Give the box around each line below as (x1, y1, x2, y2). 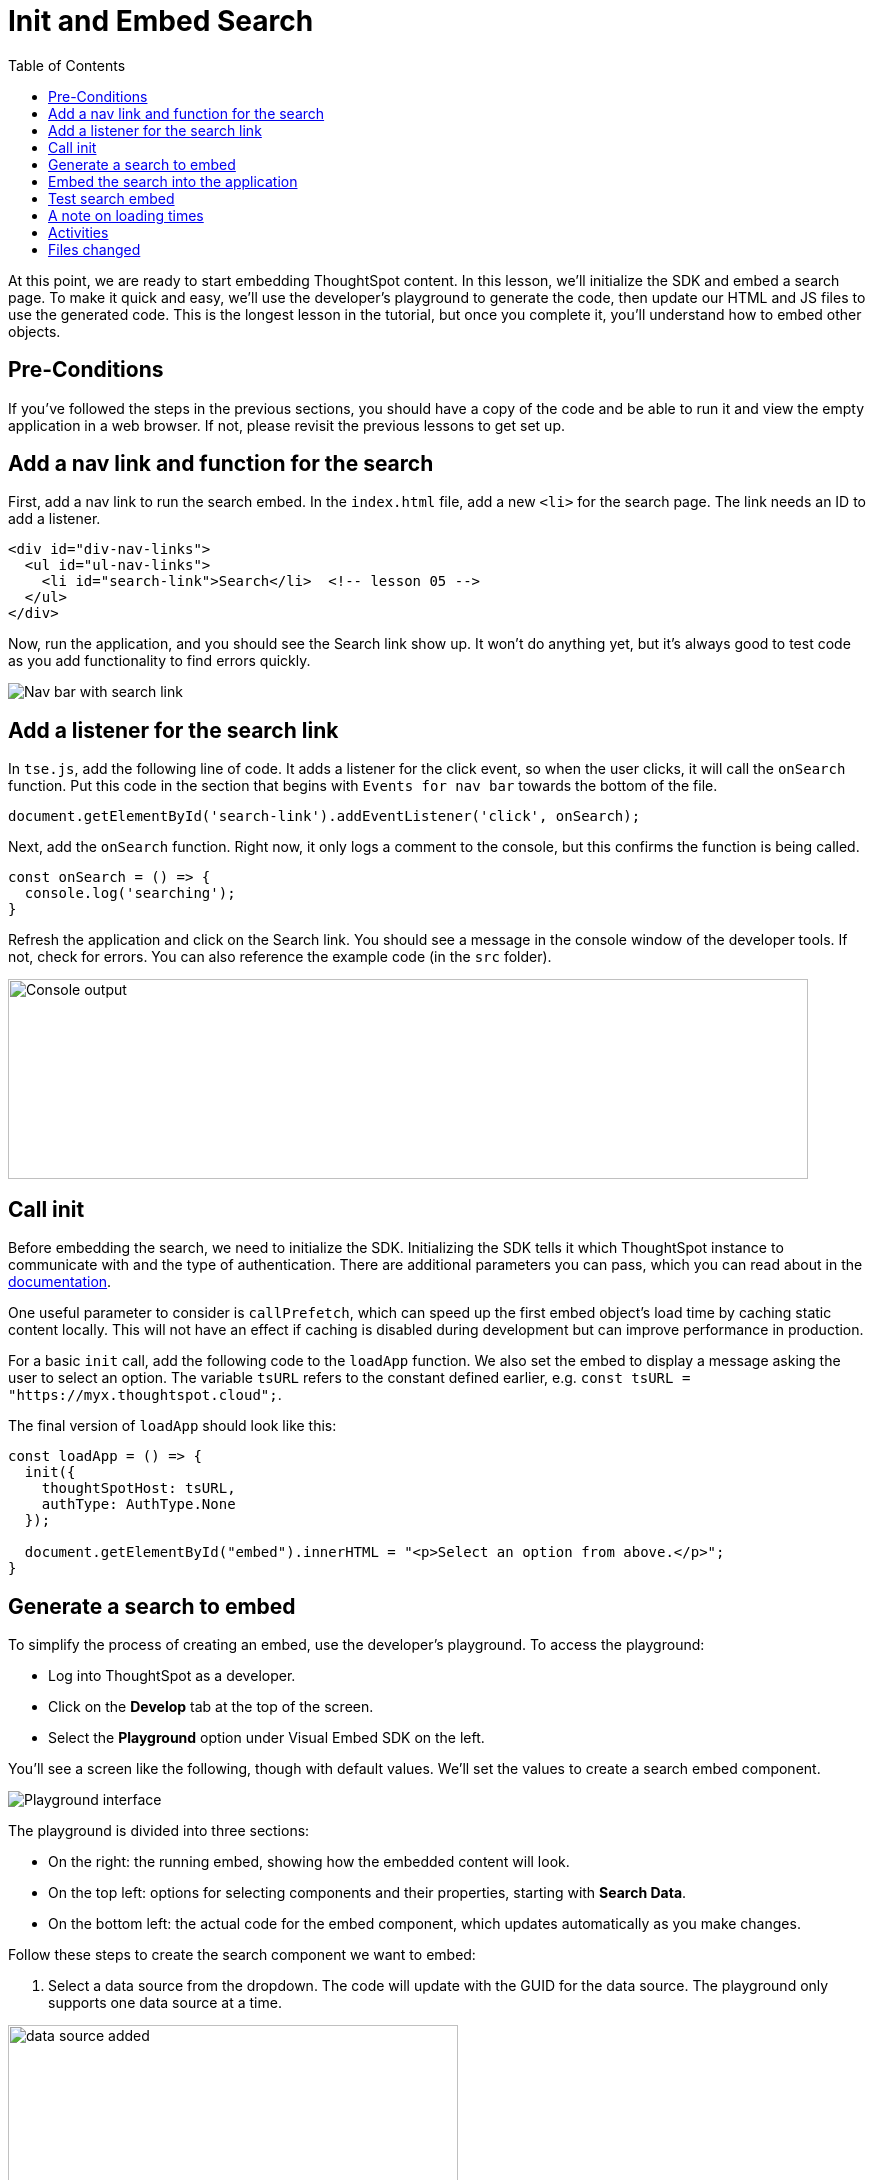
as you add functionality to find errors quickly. (8, 652, 311, 670)
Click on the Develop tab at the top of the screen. (48, 1697, 374, 1715)
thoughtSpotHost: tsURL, (41, 1480, 236, 1497)
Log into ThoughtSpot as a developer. (48, 1666, 296, 1684)
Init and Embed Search (8, 4, 314, 38)
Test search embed (48, 189, 175, 207)
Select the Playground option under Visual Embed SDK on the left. (48, 1728, 485, 1746)
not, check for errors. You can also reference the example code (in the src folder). (8, 948, 552, 966)
